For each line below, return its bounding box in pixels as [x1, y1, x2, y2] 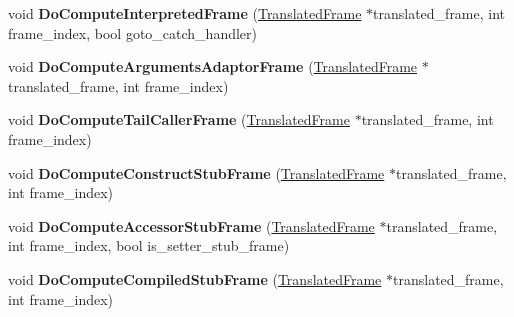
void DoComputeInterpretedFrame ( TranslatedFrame [8, 3, 362, 23]
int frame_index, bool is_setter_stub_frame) [8, 235, 290, 256]
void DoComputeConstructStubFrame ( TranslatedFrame [8, 162, 385, 183]
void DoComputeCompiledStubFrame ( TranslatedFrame [8, 268, 382, 289]
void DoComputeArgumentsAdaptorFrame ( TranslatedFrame [8, 56, 418, 77]
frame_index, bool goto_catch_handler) [8, 22, 258, 43]
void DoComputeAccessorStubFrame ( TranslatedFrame [8, 215, 375, 236]
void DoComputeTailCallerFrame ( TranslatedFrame [8, 109, 350, 130]
